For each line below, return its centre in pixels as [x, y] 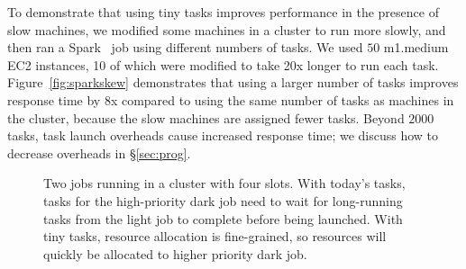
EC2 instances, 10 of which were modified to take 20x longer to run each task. [223, 64]
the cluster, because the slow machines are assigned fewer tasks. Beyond [206, 117]
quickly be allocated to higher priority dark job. [175, 253]
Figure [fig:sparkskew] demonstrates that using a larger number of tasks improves [233, 82]
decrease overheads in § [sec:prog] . [99, 152]
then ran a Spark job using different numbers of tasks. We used [185, 47]
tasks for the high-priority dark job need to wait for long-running [223, 200]
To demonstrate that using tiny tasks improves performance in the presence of [223, 12]
